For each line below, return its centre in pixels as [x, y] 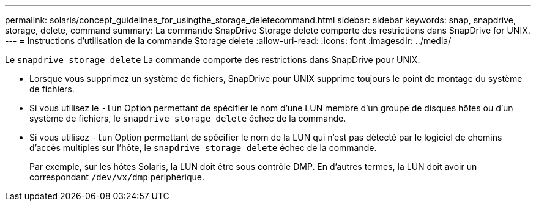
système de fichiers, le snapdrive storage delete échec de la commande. [188, 118]
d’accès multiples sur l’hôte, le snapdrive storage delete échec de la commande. [203, 148]
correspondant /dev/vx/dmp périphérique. [117, 177]
